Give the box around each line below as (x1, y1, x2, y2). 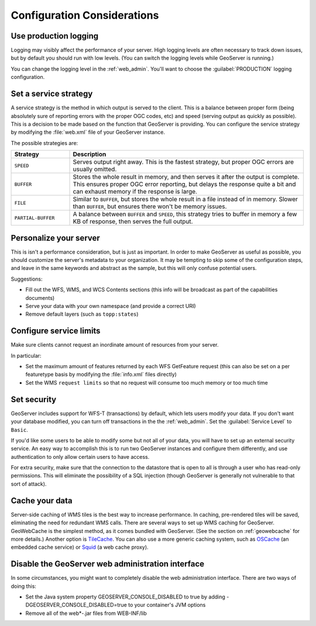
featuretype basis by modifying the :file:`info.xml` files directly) (25, 371, 177, 378)
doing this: (11, 582, 36, 590)
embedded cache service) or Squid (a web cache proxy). (11, 544, 149, 551)
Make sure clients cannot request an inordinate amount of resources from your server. (11, 341, 219, 348)
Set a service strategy (11, 89, 93, 99)
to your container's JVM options (128, 601, 206, 608)
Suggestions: (11, 275, 43, 282)
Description (73, 150, 107, 158)
